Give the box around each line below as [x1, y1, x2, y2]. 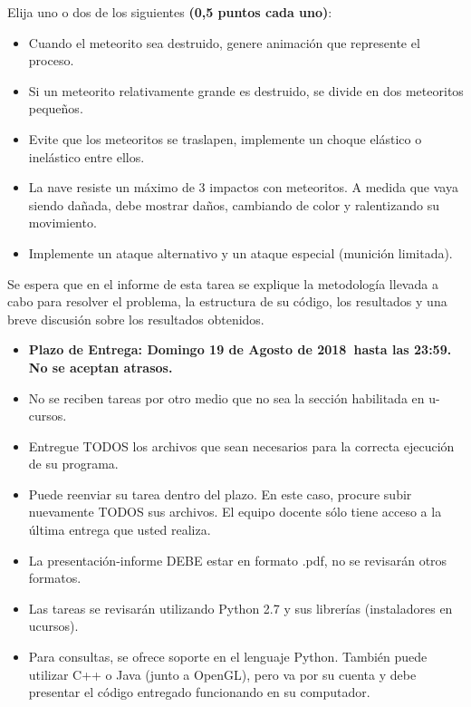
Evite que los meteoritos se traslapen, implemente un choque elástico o [28, 129, 422, 148]
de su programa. [28, 454, 119, 473]
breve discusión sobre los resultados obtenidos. [7, 309, 264, 328]
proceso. [28, 51, 74, 70]
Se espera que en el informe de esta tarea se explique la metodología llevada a [7, 274, 438, 293]
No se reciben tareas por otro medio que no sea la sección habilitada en [28, 388, 425, 407]
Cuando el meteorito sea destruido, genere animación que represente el [28, 33, 420, 52]
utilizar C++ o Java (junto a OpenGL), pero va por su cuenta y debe [28, 664, 417, 683]
